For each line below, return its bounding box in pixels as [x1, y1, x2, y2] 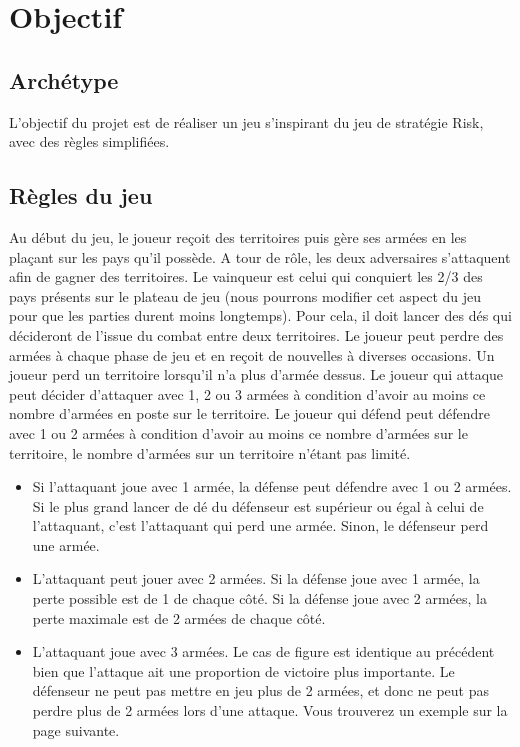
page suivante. [32, 719, 120, 740]
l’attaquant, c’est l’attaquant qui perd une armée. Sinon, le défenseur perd [32, 515, 489, 536]
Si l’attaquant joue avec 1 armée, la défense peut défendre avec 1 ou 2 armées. [32, 476, 512, 497]
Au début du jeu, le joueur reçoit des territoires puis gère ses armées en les [9, 226, 467, 247]
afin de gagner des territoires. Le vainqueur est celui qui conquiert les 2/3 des [9, 266, 483, 287]
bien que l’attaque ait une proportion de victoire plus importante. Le [32, 660, 455, 681]
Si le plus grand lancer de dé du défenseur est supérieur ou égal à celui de [32, 495, 484, 516]
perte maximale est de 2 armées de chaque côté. [32, 607, 326, 628]
